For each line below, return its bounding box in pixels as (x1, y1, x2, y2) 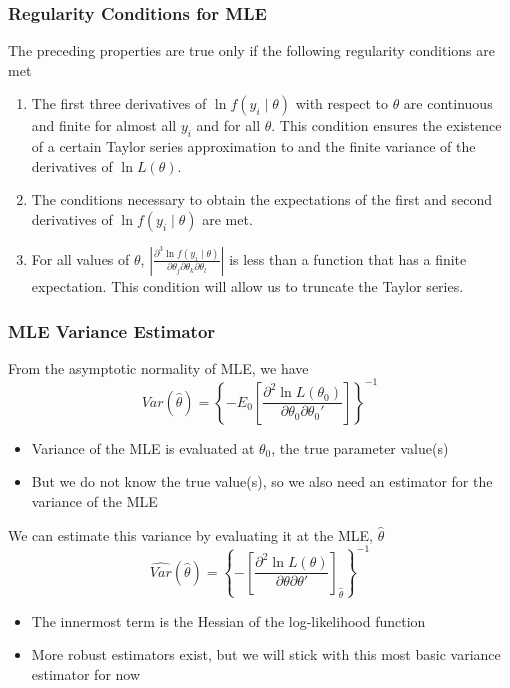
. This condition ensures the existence (271, 115, 502, 136)
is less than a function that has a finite (229, 248, 467, 269)
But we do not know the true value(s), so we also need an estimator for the (31, 471, 493, 492)
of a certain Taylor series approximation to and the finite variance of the (31, 136, 476, 157)
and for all (196, 115, 261, 136)
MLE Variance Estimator (8, 318, 216, 343)
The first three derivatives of (31, 93, 207, 114)
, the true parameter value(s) (271, 437, 449, 458)
